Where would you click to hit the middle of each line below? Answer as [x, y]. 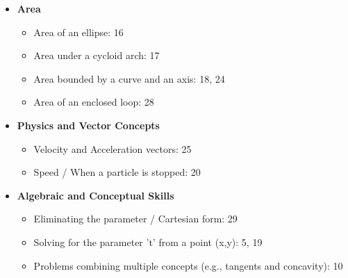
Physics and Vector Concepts [88, 125]
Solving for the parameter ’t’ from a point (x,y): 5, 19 [148, 242]
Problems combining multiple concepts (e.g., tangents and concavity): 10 [188, 265]
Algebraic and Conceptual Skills [96, 195]
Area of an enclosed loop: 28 [94, 102]
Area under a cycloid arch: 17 [97, 55]
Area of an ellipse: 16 [78, 32]
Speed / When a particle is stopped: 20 [117, 172]
